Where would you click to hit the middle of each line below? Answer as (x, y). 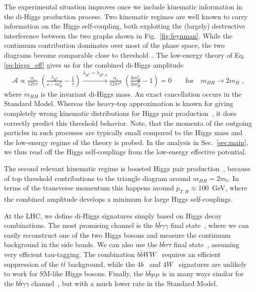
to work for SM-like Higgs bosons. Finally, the (74, 274)
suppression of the (31, 264)
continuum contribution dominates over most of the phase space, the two (114, 45)
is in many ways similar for (203, 274)
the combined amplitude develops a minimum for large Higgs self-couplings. (118, 199)
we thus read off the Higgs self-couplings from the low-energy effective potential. (125, 152)
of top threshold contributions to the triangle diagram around (97, 178)
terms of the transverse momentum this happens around (89, 188)
